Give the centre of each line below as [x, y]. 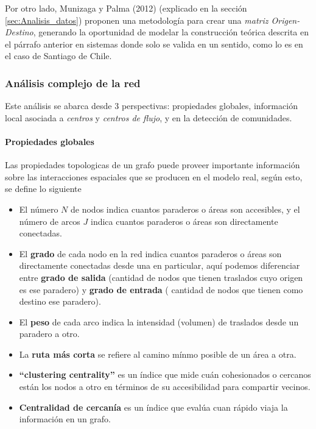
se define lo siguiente [43, 189]
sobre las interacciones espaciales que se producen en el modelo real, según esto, [154, 176]
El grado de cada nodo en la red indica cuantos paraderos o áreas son [150, 253]
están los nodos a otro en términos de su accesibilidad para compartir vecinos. [165, 387]
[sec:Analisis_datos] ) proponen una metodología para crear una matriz [137, 20]
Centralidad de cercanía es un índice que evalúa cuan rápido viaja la [153, 407]
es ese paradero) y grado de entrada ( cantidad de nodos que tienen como [161, 289]
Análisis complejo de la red [73, 83]
